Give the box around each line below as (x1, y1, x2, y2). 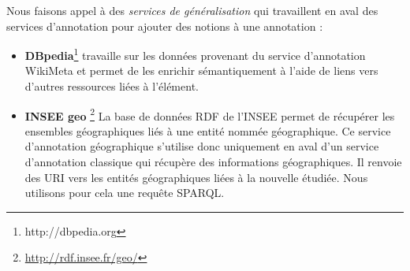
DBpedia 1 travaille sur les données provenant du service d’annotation (24, 45, 366, 63)
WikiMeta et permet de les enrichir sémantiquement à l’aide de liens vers (24, 62, 378, 79)
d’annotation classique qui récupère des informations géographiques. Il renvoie (24, 154, 402, 170)
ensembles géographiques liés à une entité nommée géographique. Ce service (24, 122, 391, 139)
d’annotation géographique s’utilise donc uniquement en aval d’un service (24, 138, 379, 154)
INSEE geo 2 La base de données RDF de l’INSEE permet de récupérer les (24, 105, 395, 124)
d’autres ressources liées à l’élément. (24, 78, 199, 95)
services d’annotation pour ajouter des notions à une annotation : (6, 17, 323, 34)
